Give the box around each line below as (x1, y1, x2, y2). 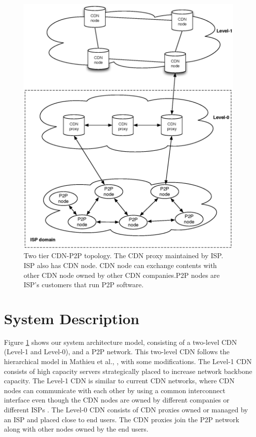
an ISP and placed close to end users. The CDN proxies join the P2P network (4, 414, 239, 424)
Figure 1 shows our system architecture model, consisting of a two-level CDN (4, 336, 237, 347)
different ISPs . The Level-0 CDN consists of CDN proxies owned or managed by (4, 404, 248, 415)
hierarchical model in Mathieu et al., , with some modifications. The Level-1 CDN (4, 356, 252, 367)
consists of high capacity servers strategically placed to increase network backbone (4, 366, 253, 376)
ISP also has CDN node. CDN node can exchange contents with (24, 260, 217, 270)
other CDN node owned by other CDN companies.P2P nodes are (24, 269, 220, 280)
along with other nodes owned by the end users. (4, 424, 148, 434)
